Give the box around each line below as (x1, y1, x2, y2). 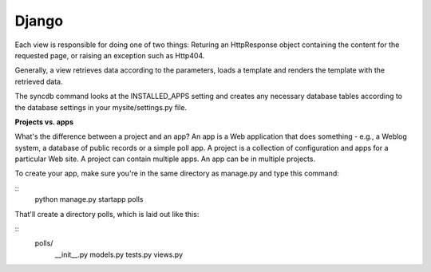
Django (14, 12, 64, 30)
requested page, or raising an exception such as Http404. (14, 50, 205, 60)
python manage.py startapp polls (34, 195, 144, 204)
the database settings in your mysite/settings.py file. (14, 102, 188, 112)
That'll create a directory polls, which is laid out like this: (14, 209, 200, 219)
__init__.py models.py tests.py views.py (54, 250, 184, 259)
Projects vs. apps (14, 116, 73, 127)
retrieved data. (14, 77, 63, 86)
